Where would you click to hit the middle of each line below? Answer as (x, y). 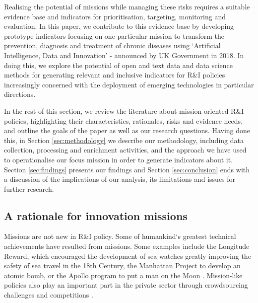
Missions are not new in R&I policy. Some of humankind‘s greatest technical (120, 236)
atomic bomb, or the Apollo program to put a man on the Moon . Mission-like (123, 275)
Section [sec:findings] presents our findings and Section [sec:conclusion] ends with (127, 169)
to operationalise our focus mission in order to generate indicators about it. (119, 159)
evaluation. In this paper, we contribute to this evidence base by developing (119, 26)
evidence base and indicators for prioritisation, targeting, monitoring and (115, 16)
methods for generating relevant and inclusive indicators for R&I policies (115, 75)
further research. (29, 189)
